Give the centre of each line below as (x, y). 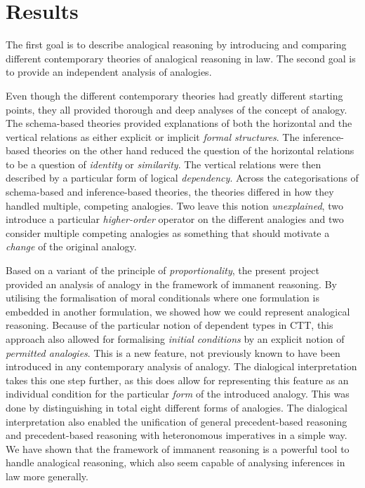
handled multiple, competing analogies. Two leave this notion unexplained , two (174, 205)
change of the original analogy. (71, 246)
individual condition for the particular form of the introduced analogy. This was (178, 394)
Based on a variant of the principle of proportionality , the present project (162, 270)
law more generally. (47, 476)
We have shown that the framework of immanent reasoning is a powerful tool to (178, 448)
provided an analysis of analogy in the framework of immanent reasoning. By (171, 284)
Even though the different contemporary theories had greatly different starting (174, 95)
